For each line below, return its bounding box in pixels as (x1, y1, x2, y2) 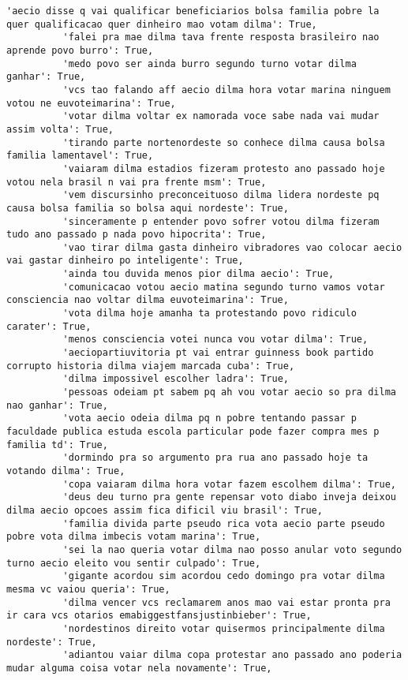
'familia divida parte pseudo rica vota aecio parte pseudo (62, 517, 385, 529)
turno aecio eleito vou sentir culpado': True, (6, 557, 261, 569)
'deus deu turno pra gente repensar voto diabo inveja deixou (62, 491, 396, 503)
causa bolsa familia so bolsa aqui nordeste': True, (6, 202, 289, 214)
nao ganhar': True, (6, 399, 108, 411)
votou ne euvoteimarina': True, (6, 97, 176, 109)
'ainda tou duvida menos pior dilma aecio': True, (62, 268, 335, 280)
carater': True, (6, 320, 92, 332)
